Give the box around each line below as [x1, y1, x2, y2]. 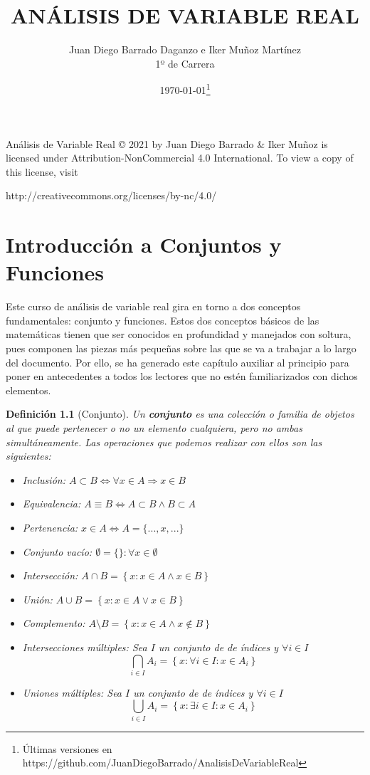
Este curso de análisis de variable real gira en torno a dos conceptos [6, 299, 301, 314]
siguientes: [6, 448, 51, 463]
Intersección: [22, 568, 78, 583]
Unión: [22, 591, 53, 606]
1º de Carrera [155, 56, 215, 70]
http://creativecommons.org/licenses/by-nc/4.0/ [6, 188, 217, 203]
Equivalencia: [22, 496, 81, 511]
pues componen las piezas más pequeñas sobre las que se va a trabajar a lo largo [6, 341, 356, 356]
